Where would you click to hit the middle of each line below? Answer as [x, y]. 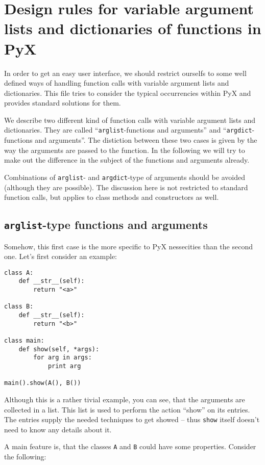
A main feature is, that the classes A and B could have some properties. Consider [130, 446]
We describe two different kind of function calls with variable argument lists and [130, 120]
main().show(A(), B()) [43, 383]
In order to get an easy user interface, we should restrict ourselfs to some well [125, 73]
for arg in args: [63, 358]
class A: [19, 273]
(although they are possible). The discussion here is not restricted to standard [126, 187]
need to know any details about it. [58, 429]
